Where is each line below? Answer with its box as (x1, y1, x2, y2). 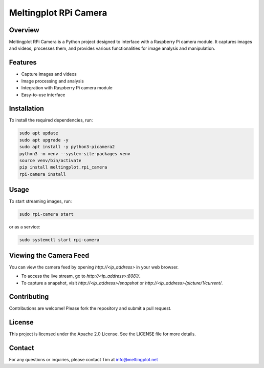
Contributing (9, 293, 49, 301)
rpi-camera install (19, 171, 66, 177)
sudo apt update (19, 130, 59, 136)
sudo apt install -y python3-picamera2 (19, 144, 115, 150)
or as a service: (9, 224, 41, 230)
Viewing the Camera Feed (9, 251, 89, 260)
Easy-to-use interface (21, 92, 66, 98)
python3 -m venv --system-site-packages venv (19, 151, 131, 156)
